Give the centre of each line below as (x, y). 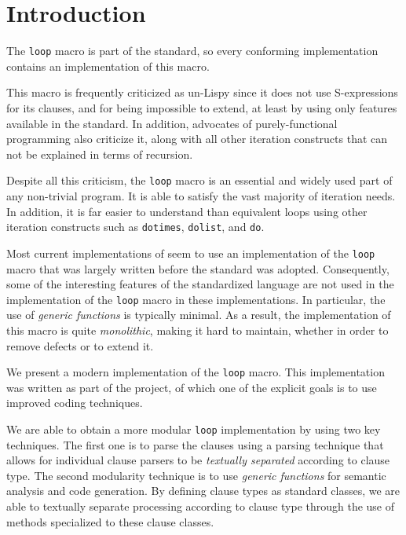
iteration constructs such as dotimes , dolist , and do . (135, 227)
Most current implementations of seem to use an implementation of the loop (191, 253)
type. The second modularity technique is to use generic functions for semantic (196, 475)
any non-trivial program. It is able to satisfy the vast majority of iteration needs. (201, 196)
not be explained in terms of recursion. (100, 154)
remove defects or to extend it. (80, 345)
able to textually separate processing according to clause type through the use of (201, 506)
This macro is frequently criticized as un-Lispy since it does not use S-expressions (202, 92)
